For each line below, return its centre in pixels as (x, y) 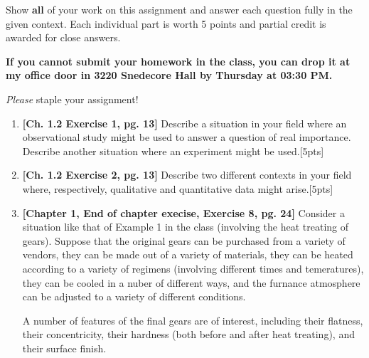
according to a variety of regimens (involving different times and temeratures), (193, 268)
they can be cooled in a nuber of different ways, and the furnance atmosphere (191, 282)
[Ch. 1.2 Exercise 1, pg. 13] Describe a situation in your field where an (184, 123)
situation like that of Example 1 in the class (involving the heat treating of (186, 227)
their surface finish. (64, 348)
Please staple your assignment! (72, 99)
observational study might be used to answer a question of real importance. (187, 137)
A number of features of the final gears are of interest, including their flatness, (193, 320)
